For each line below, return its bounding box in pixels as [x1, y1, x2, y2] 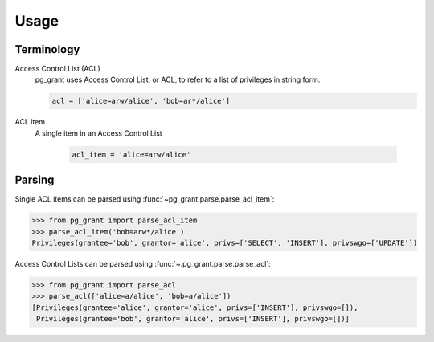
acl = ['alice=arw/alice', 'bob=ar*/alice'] [51, 96, 231, 106]
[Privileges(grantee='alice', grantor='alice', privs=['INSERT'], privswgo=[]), [31, 303, 358, 312]
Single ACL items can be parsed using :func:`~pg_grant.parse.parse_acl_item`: [14, 194, 275, 204]
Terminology [14, 43, 80, 56]
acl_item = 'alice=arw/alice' [72, 149, 191, 159]
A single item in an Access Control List [35, 128, 162, 138]
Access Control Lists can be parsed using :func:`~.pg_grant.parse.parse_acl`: [14, 259, 271, 269]
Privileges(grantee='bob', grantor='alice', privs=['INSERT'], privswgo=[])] [36, 314, 350, 324]
